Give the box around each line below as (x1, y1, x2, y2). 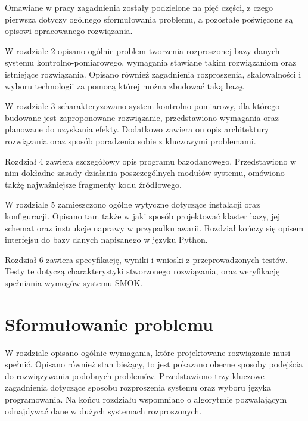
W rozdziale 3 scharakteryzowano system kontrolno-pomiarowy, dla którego (5, 100, 280, 112)
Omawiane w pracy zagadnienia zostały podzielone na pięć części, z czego (5, 1, 273, 13)
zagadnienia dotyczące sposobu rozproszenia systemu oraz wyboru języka (5, 381, 271, 394)
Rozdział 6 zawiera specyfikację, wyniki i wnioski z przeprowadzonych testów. (5, 253, 288, 265)
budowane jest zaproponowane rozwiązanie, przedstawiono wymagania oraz (5, 111, 279, 123)
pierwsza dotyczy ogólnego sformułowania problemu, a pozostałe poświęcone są (5, 13, 293, 25)
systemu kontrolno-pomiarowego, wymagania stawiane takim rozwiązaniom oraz (5, 56, 297, 69)
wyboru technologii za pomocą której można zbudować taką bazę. (5, 79, 245, 92)
